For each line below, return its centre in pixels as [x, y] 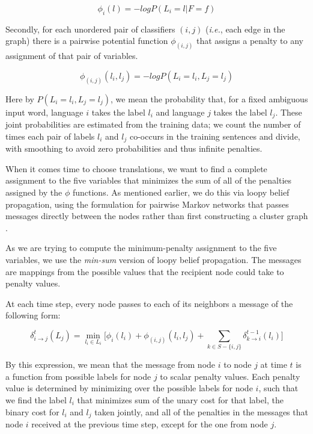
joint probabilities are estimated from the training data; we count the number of [153, 124]
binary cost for [32, 411]
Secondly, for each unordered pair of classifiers [90, 29]
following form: [33, 315]
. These [289, 112]
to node [238, 364]
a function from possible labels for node [78, 376]
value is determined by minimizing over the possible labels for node [129, 388]
